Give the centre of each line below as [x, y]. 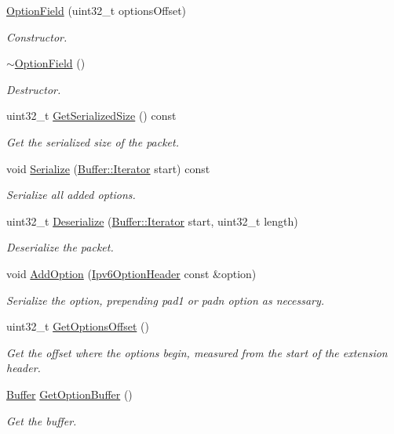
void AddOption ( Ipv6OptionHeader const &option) [131, 273]
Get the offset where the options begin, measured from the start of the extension [197, 352]
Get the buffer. [42, 420]
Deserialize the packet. [60, 247]
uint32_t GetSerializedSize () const [91, 116]
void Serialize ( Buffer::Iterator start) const [108, 168]
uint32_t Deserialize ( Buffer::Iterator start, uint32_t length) [152, 221]
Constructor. [37, 36]
